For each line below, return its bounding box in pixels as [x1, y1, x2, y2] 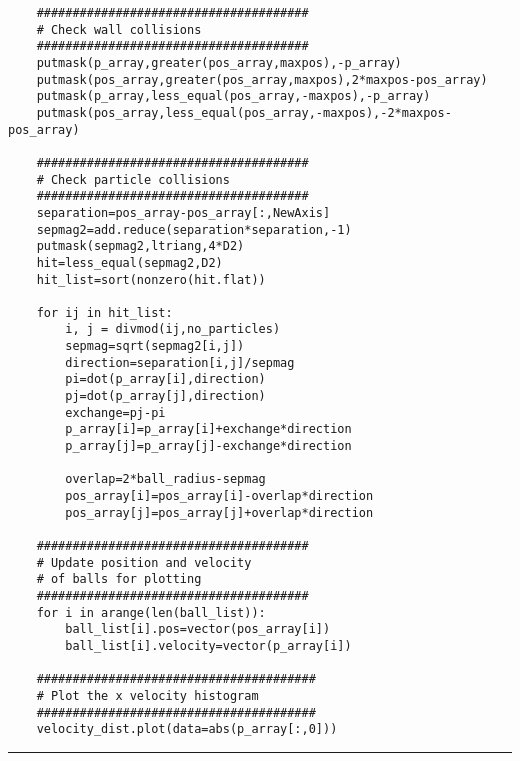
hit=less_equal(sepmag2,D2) [36, 255, 223, 270]
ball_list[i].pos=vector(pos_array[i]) [65, 622, 331, 637]
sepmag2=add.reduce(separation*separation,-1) [36, 222, 352, 237]
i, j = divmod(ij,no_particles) [65, 322, 281, 337]
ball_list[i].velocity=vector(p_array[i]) [65, 638, 352, 653]
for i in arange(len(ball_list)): [36, 605, 266, 620]
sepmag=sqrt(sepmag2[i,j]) [65, 339, 245, 354]
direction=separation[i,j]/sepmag [65, 355, 295, 370]
